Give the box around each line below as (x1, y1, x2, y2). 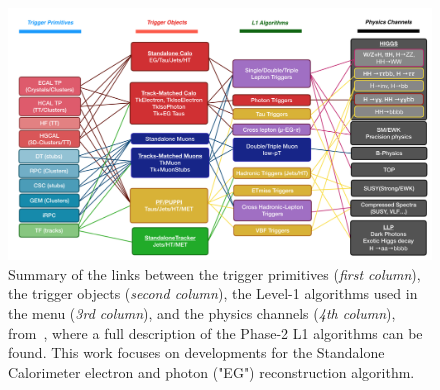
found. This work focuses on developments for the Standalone (8, 342, 385, 363)
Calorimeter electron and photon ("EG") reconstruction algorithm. (8, 361, 415, 382)
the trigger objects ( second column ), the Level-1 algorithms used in (8, 283, 418, 304)
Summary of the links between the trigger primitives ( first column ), (8, 263, 421, 284)
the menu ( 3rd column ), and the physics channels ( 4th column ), (8, 302, 396, 323)
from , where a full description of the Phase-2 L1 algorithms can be (8, 322, 423, 343)
